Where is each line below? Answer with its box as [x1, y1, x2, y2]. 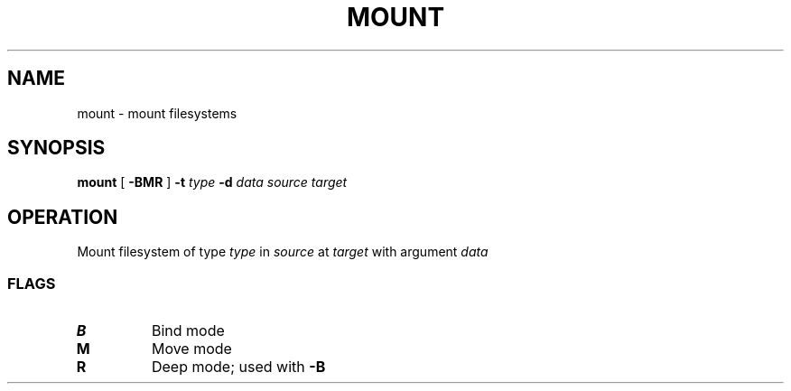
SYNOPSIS [7, 136, 106, 160]
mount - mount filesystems [77, 105, 237, 121]
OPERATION [7, 205, 118, 228]
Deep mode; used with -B [151, 358, 326, 377]
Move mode [151, 340, 232, 358]
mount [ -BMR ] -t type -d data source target [77, 174, 348, 191]
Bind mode [151, 321, 225, 340]
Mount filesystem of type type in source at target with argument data [77, 244, 489, 260]
